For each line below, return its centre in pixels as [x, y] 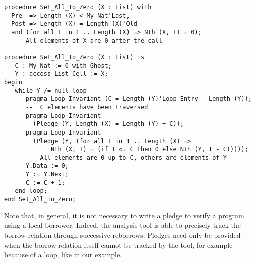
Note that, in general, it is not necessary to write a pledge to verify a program [124, 215]
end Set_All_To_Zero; [40, 200]
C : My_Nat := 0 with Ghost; [63, 65]
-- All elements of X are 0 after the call [87, 40]
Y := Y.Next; [47, 174]
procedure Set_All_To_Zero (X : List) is [74, 57]
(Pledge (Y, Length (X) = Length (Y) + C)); [108, 124]
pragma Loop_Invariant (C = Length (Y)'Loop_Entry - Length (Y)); [139, 99]
